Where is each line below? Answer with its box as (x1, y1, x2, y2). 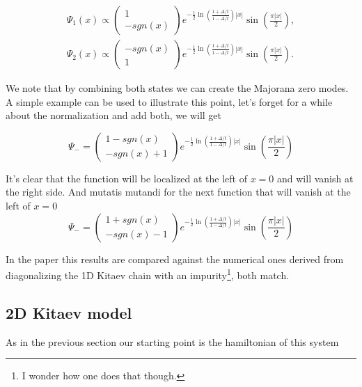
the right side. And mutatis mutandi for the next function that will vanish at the (6, 184, 351, 199)
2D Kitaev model (6, 301, 132, 323)
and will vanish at (277, 171, 354, 185)
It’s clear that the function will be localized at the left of (6, 171, 248, 185)
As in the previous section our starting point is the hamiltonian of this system (6, 334, 339, 349)
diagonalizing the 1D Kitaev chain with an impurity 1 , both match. (6, 266, 290, 282)
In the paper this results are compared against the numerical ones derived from (6, 251, 344, 266)
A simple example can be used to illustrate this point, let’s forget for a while (6, 94, 333, 109)
